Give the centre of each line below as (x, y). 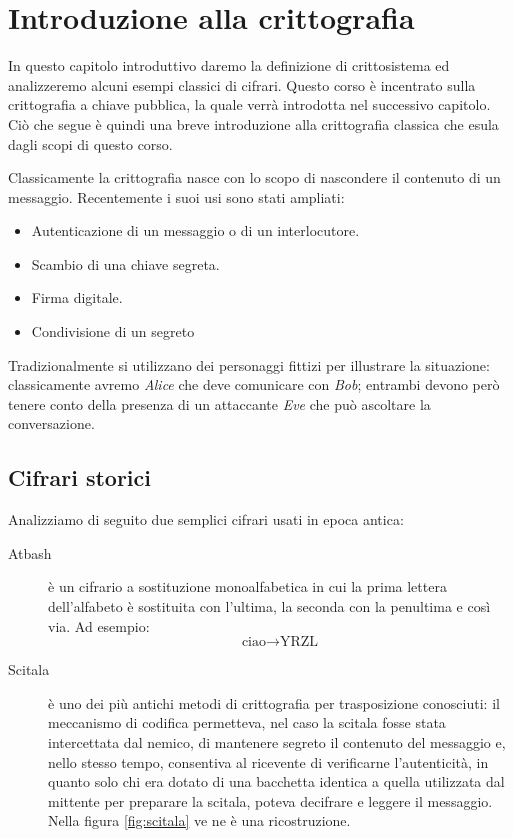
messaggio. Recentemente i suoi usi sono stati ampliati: (176, 196)
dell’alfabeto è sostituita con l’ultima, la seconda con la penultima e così (269, 606)
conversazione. (51, 423)
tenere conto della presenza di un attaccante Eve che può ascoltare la (219, 403)
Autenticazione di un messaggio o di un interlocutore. (195, 230)
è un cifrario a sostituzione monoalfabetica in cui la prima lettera (247, 586)
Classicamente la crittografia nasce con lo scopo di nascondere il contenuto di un (254, 177)
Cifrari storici (79, 477)
